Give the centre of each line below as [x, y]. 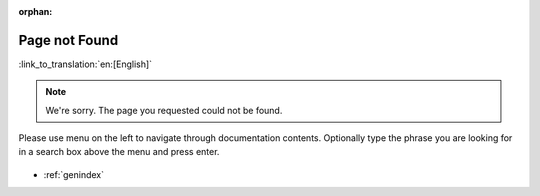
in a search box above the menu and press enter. [119, 152]
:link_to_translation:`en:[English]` [85, 64]
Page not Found [68, 40]
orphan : [35, 11]
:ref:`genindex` [74, 174]
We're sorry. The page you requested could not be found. [164, 110]
